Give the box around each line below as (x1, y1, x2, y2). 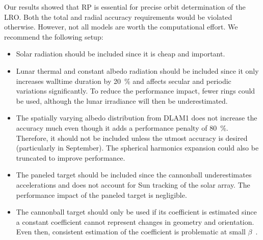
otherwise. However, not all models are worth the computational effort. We (4, 21, 238, 32)
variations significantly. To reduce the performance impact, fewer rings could (16, 85, 255, 96)
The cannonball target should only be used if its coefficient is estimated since (16, 206, 257, 217)
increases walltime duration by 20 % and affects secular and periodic (16, 75, 231, 86)
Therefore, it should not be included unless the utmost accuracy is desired (16, 132, 248, 143)
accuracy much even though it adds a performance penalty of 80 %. (16, 122, 228, 133)
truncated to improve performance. (16, 152, 125, 163)
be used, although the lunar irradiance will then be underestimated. (16, 95, 228, 106)
